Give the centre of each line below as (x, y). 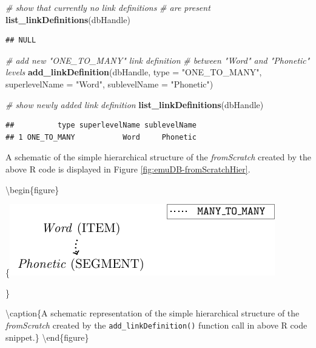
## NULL (21, 40)
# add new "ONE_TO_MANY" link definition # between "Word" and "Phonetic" (158, 60)
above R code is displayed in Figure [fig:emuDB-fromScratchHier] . (128, 169)
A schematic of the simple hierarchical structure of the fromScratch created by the (158, 157)
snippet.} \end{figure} (47, 337)
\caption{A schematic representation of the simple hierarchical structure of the (153, 313)
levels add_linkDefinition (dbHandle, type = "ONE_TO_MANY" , (134, 72)
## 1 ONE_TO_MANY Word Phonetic (101, 137)
